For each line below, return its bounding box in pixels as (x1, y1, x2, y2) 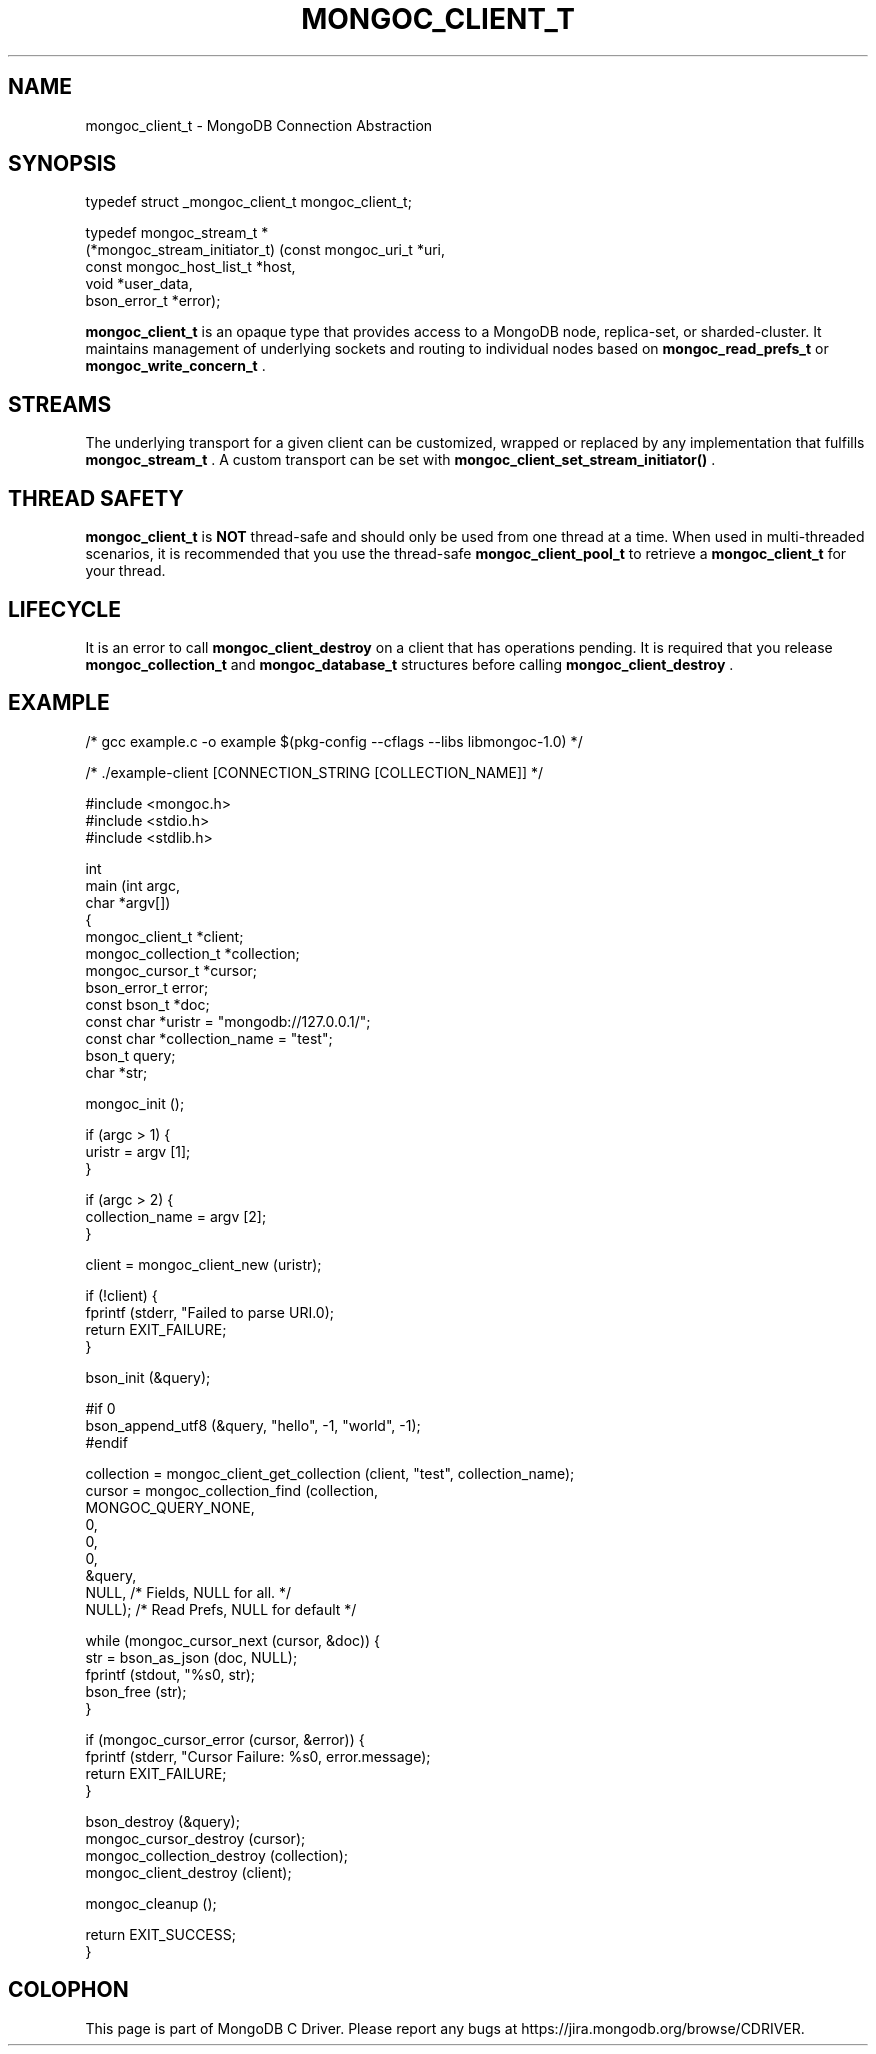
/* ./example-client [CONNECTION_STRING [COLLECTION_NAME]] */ (85, 763, 544, 781)
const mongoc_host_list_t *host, (85, 258, 296, 276)
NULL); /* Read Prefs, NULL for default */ (85, 1600, 357, 1618)
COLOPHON (8, 1977, 129, 2003)
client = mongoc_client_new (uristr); (85, 1255, 322, 1273)
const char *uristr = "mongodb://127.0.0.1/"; (85, 1012, 371, 1030)
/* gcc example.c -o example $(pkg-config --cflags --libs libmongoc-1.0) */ (85, 732, 583, 750)
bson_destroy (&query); (85, 1812, 240, 1830)
